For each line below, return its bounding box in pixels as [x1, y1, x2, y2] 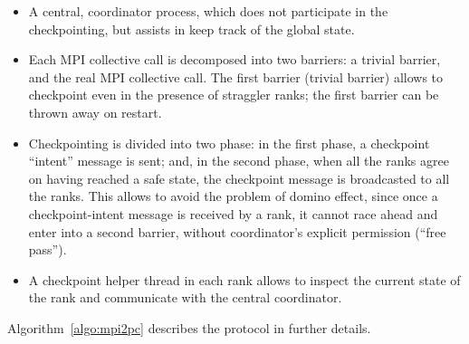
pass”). [28, 240, 67, 259]
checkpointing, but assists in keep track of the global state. [28, 19, 355, 38]
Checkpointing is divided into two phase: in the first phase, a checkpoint [28, 133, 430, 152]
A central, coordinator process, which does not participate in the [28, 2, 388, 20]
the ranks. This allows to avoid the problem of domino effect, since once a [28, 186, 438, 205]
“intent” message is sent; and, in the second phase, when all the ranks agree [28, 151, 449, 170]
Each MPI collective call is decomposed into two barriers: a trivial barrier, [28, 50, 441, 69]
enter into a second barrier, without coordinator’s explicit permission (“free [28, 222, 446, 241]
